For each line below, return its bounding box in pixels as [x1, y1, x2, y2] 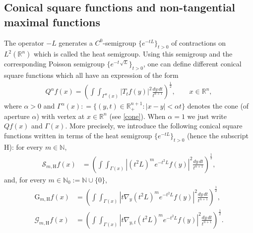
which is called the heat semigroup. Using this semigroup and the [33, 49, 233, 59]
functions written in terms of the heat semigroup [4, 130, 152, 140]
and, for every [4, 174, 46, 184]
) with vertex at [36, 111, 85, 121]
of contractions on [171, 37, 226, 48]
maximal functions [4, 14, 100, 29]
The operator [4, 37, 44, 48]
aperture [4, 111, 30, 121]
